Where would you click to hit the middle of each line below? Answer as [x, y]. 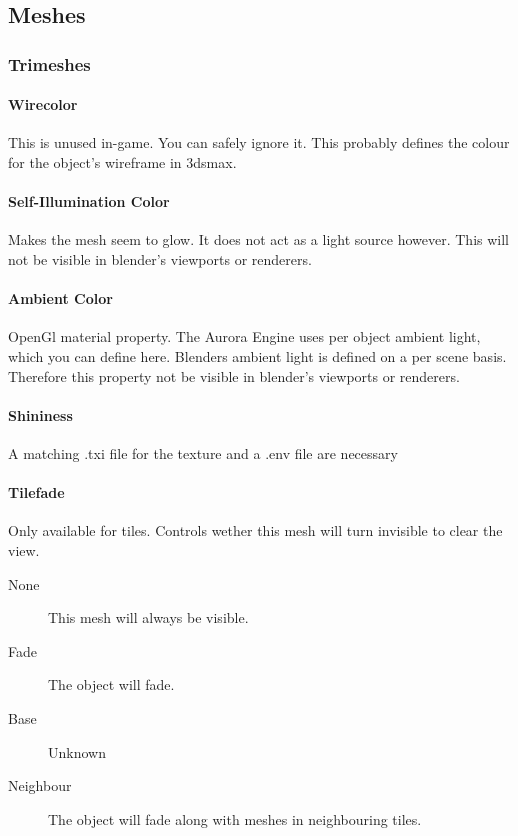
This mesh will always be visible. [148, 617]
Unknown [77, 751]
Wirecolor [43, 104]
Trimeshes [49, 63]
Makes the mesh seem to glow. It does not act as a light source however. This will [259, 239]
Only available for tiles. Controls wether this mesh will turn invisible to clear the [255, 530]
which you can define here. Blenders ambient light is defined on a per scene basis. [257, 355]
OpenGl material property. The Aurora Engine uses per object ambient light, [244, 336]
